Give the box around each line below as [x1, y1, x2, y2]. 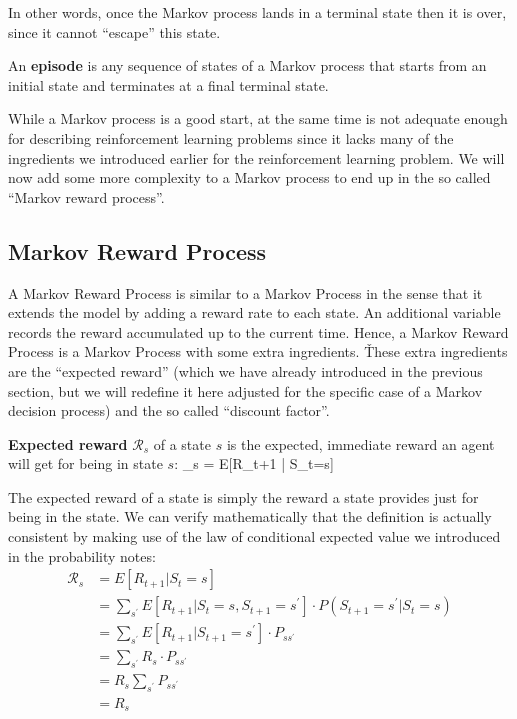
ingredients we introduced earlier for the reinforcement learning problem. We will [8, 147, 505, 168]
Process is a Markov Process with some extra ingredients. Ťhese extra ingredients [8, 341, 508, 362]
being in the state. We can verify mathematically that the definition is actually [8, 506, 492, 527]
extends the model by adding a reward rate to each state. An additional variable [8, 302, 501, 323]
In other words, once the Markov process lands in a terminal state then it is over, [8, 2, 507, 22]
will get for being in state [8, 453, 163, 474]
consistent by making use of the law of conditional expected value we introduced [8, 526, 501, 547]
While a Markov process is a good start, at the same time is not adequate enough [8, 108, 508, 129]
